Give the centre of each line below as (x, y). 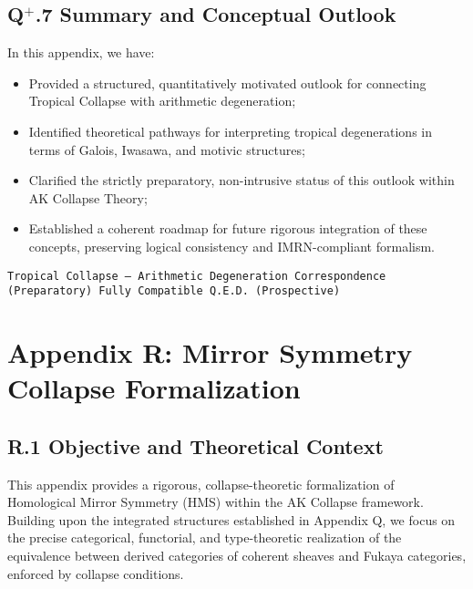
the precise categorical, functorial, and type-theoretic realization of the (205, 537)
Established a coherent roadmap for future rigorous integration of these (228, 228)
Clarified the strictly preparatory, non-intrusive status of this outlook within (242, 180)
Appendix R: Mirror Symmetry (210, 352)
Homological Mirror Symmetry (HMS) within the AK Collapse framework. (216, 502)
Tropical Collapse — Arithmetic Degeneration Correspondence (197, 276)
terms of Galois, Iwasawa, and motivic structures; (167, 149)
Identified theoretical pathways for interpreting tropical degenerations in (230, 131)
